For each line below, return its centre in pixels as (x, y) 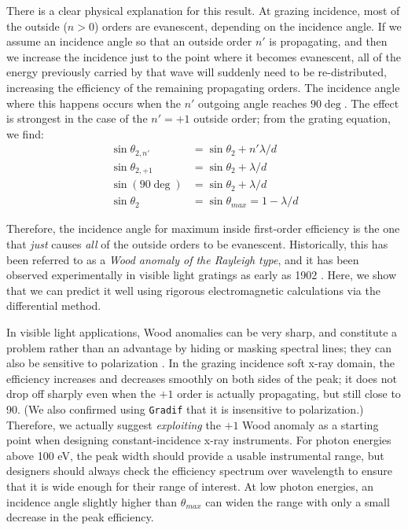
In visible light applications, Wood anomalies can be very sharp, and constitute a (202, 331)
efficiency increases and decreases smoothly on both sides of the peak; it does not (202, 378)
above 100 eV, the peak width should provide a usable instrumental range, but (195, 455)
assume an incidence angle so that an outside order (129, 41)
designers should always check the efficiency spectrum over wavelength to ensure (199, 471)
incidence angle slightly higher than (92, 501)
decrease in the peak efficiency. (80, 517)
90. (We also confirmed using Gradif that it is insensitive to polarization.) (185, 409)
